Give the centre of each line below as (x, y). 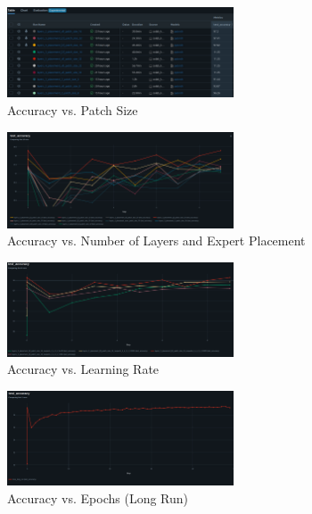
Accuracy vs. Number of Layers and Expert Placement (156, 240)
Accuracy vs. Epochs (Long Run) (98, 497)
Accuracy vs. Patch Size (73, 109)
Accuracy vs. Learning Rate (83, 369)
